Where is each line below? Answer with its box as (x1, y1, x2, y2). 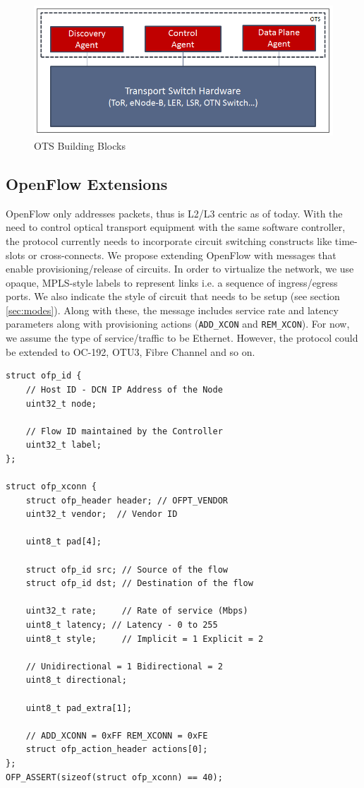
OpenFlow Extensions (6, 172, 168, 194)
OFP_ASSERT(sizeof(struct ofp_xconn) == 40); (6, 772, 223, 782)
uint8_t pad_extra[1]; (25, 703, 132, 713)
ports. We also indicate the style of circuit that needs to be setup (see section (6, 289, 340, 304)
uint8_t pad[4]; (25, 537, 102, 547)
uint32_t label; (25, 440, 102, 450)
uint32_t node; (25, 398, 97, 409)
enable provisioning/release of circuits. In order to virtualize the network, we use (6, 261, 354, 276)
